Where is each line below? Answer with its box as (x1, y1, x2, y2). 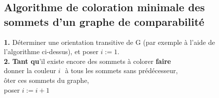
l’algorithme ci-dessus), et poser (4, 46, 99, 57)
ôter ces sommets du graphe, (4, 75, 89, 85)
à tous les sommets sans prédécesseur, (65, 65, 178, 76)
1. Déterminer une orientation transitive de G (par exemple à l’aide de (4, 37, 215, 47)
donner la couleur (4, 65, 56, 76)
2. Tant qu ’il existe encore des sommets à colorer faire (4, 56, 171, 66)
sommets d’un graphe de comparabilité (4, 14, 204, 29)
